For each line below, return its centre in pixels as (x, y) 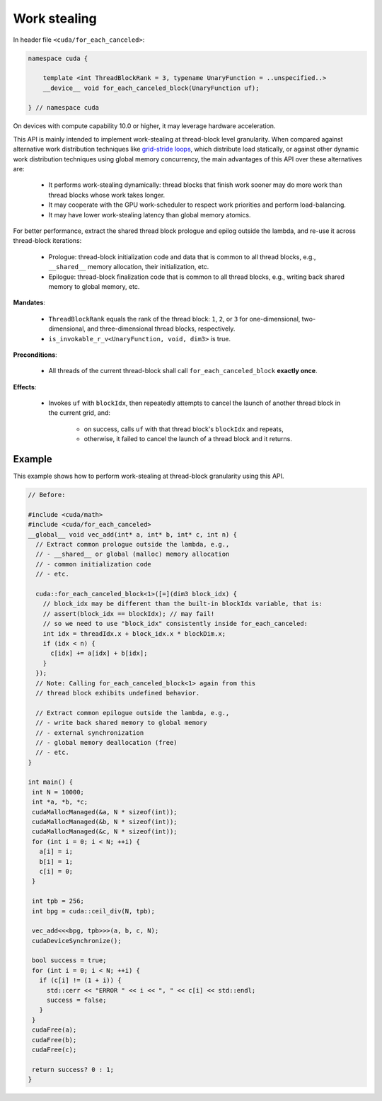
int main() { (51, 782)
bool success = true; (69, 960)
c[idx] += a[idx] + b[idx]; (99, 654)
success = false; (76, 1000)
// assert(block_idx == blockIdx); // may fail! (129, 614)
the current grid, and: (80, 413)
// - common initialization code (93, 564)
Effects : (25, 387)
